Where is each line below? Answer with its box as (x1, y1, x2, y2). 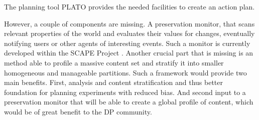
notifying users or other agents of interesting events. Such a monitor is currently (4, 37, 250, 48)
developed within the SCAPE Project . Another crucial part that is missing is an (4, 47, 253, 58)
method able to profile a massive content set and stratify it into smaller (4, 57, 224, 67)
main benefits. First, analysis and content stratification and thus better (4, 77, 223, 87)
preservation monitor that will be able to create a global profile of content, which (4, 96, 253, 107)
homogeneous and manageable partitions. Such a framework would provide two (4, 67, 247, 77)
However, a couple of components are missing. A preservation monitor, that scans (4, 18, 255, 28)
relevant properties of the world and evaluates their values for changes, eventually (4, 28, 255, 38)
